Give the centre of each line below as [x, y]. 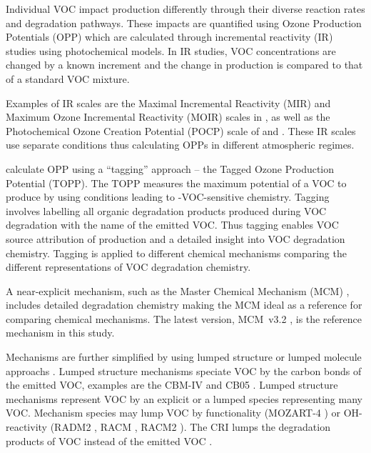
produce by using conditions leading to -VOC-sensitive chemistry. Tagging [168, 197]
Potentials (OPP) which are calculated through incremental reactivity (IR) [169, 37]
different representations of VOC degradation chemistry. [128, 267]
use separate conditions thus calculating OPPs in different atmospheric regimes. [180, 145]
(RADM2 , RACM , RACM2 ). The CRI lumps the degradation [190, 427]
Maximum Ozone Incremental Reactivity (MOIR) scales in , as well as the [168, 117]
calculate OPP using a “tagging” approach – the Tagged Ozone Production [170, 168]
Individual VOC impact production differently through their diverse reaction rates [185, 9]
